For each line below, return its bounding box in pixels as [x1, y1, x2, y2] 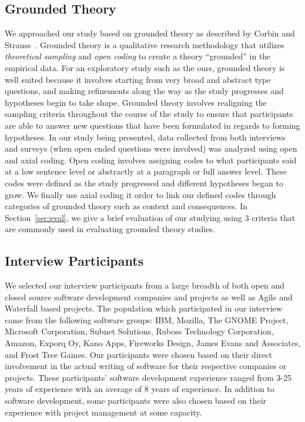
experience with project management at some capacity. [5, 406, 202, 418]
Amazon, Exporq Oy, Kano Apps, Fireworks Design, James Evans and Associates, [5, 337, 301, 349]
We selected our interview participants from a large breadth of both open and [5, 279, 285, 292]
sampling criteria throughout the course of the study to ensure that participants [5, 108, 293, 120]
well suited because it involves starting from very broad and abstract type [5, 73, 271, 85]
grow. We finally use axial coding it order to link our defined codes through [5, 188, 276, 200]
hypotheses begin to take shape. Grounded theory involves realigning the [5, 96, 267, 108]
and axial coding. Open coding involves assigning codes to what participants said [5, 153, 297, 166]
